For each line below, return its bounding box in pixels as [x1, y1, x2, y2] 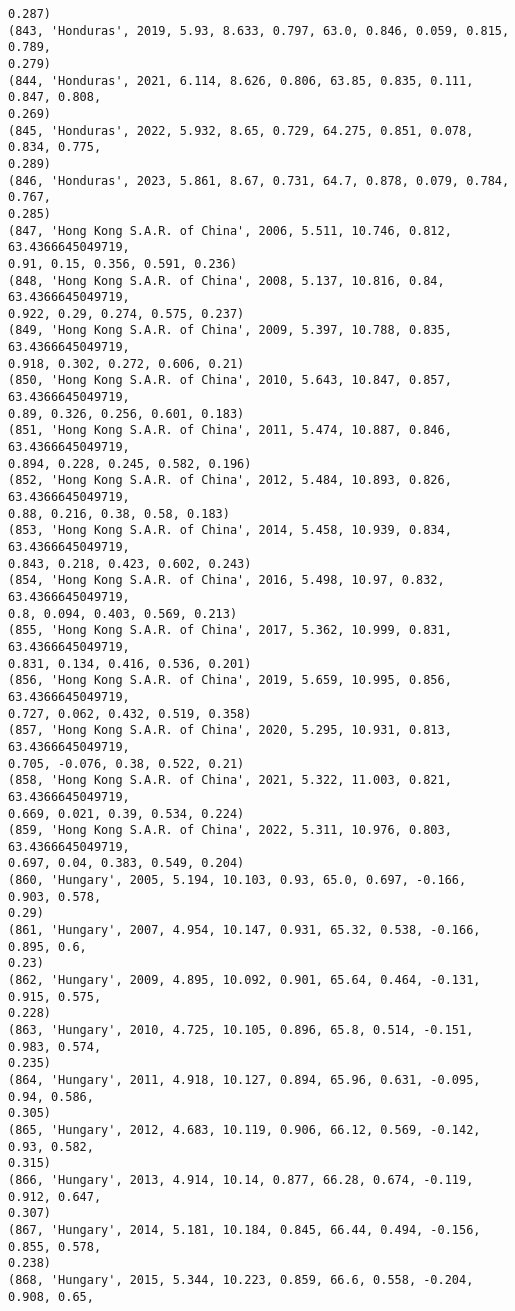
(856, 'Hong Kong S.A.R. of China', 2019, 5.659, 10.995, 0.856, [8, 673, 452, 688]
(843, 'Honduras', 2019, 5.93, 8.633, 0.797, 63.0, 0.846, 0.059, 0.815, [8, 23, 510, 38]
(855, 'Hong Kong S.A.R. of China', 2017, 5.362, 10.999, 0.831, [8, 623, 452, 638]
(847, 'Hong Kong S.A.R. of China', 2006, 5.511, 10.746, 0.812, [8, 223, 452, 238]
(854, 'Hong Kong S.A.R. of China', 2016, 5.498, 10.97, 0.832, [8, 573, 445, 588]
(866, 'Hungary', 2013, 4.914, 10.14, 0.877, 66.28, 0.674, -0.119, [8, 1172, 474, 1187]
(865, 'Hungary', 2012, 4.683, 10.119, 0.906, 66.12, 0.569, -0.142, [8, 1122, 481, 1137]
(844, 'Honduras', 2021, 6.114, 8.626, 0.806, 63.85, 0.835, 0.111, [8, 73, 474, 88]
